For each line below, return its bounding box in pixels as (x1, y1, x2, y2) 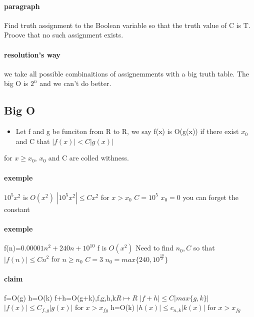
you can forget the (182, 191, 239, 202)
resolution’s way (4, 49, 60, 59)
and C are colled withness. (48, 152, 129, 163)
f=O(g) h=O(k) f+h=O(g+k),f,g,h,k (4, 292, 116, 302)
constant (4, 203, 30, 214)
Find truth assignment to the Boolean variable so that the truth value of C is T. (4, 19, 250, 30)
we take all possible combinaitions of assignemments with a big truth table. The (4, 68, 249, 78)
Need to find (135, 242, 174, 253)
